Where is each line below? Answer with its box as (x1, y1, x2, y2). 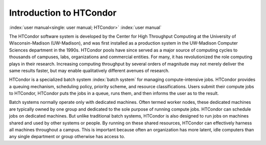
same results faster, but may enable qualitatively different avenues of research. (9, 68, 170, 73)
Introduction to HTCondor (9, 7, 117, 18)
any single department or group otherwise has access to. (9, 134, 126, 140)
